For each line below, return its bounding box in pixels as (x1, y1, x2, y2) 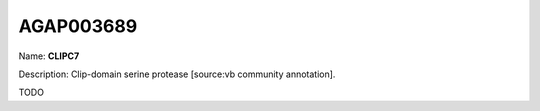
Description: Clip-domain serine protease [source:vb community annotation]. (18, 68, 336, 80)
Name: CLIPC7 (18, 50, 80, 62)
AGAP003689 (18, 15, 138, 37)
